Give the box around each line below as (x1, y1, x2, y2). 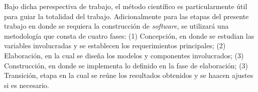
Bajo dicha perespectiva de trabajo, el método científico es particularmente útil (4, 1, 247, 11)
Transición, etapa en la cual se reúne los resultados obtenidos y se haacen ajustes (4, 70, 253, 80)
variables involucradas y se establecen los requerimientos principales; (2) (4, 40, 226, 51)
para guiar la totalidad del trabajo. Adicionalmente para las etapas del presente (4, 11, 249, 21)
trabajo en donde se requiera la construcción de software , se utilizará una (4, 21, 229, 31)
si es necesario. (4, 79, 49, 90)
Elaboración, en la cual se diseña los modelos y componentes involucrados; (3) (4, 50, 244, 60)
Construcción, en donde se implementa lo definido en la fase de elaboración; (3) (4, 60, 248, 70)
